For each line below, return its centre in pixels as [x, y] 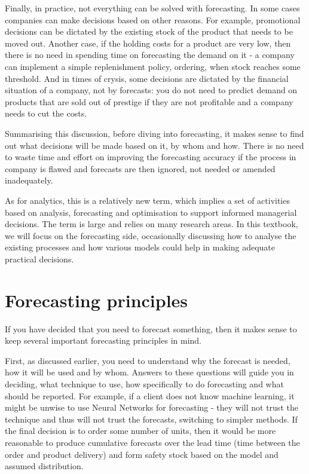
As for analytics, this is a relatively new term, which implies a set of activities [147, 200]
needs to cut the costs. [46, 113]
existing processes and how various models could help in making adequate [140, 247]
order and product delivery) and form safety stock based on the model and [142, 454]
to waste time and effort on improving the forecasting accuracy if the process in [151, 157]
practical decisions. [39, 259]
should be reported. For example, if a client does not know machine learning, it [150, 395]
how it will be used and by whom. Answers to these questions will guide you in [149, 372]
